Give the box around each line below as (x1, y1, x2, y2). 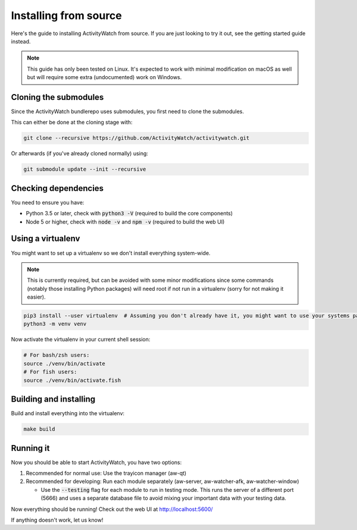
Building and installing (11, 394, 95, 404)
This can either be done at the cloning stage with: (11, 119, 133, 126)
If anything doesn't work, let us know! (11, 516, 104, 523)
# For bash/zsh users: (23, 352, 90, 359)
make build (23, 426, 55, 432)
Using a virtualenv (11, 234, 80, 244)
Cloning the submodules (11, 92, 104, 102)
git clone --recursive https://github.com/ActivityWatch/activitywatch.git (23, 134, 250, 142)
